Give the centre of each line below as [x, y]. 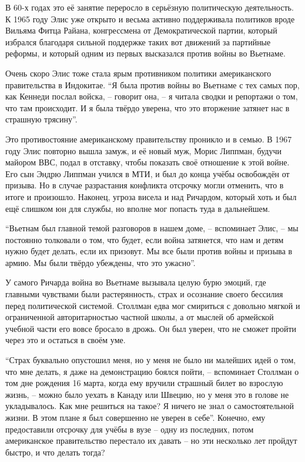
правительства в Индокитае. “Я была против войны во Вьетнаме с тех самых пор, [152, 84]
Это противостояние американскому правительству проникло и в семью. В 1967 [149, 139]
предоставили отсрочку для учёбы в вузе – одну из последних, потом [130, 429]
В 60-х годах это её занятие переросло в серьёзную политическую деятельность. [150, 7]
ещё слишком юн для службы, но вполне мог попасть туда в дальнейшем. [138, 208]
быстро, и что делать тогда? [55, 452]
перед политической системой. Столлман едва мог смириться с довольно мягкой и [153, 305]
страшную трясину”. [41, 119]
